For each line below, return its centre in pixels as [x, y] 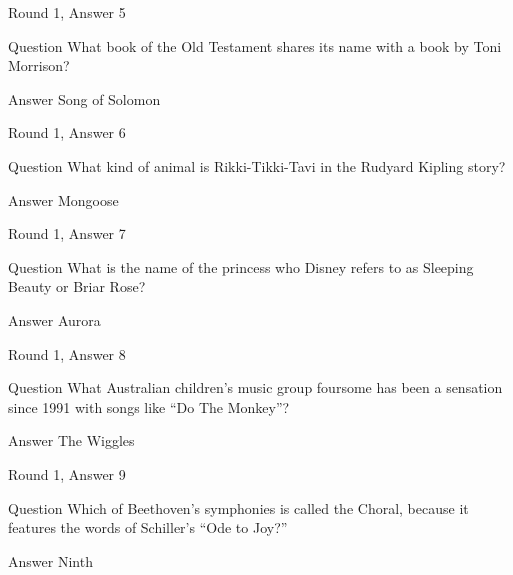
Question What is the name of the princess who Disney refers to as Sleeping [241, 266]
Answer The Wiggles [71, 440]
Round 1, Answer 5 [67, 12]
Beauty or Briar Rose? [77, 286]
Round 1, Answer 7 [67, 233]
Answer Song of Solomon [84, 98]
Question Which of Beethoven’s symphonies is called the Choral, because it [238, 507]
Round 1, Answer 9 [67, 473]
